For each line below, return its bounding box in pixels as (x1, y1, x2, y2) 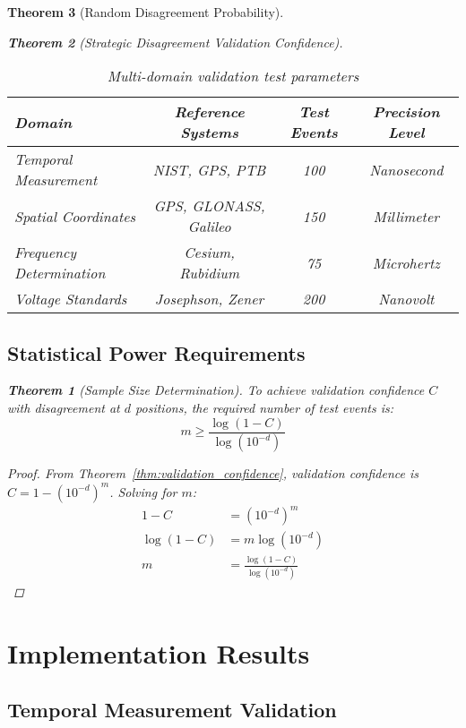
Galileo (187, 216, 231, 237)
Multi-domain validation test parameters (107, 65, 359, 87)
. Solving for (109, 482, 177, 501)
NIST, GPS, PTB (152, 158, 266, 180)
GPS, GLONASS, (153, 195, 265, 217)
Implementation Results (7, 634, 310, 671)
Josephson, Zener (154, 288, 264, 310)
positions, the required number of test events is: (135, 398, 393, 416)
